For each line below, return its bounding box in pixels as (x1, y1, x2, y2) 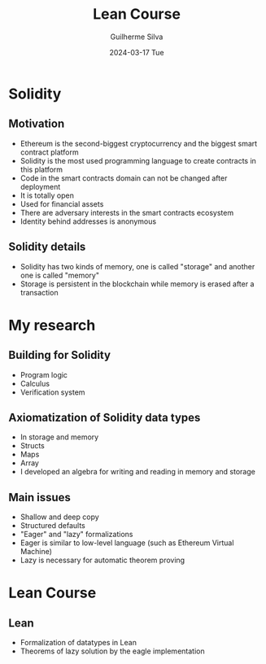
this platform (20, 164, 63, 174)
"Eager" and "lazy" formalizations (20, 530, 133, 539)
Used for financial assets (20, 199, 104, 208)
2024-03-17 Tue (109, 47, 164, 57)
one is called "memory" (20, 270, 100, 280)
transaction (20, 287, 59, 297)
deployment (20, 181, 61, 191)
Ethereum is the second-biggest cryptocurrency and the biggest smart (20, 138, 258, 148)
